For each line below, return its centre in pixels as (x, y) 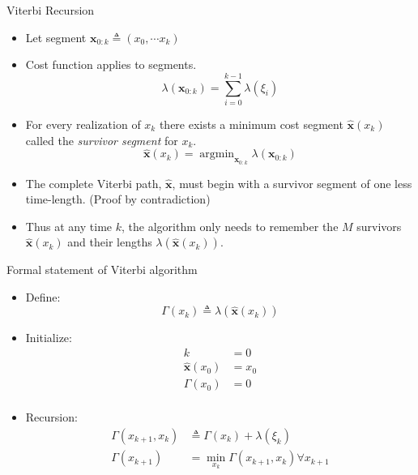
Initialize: (49, 338)
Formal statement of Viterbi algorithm (102, 270)
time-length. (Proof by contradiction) (118, 199)
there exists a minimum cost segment (251, 124)
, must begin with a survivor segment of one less (292, 183)
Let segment (56, 37)
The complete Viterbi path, (94, 183)
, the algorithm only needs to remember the (230, 226)
